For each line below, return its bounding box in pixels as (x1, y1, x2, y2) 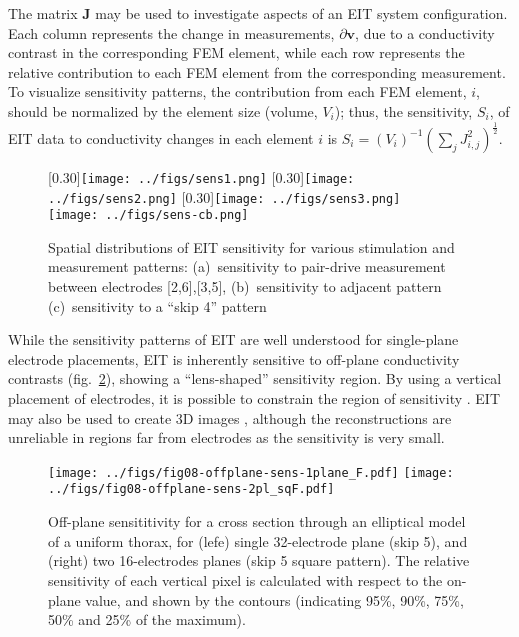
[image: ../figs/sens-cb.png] (48, 208, 249, 223)
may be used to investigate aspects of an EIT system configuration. (95, 3, 508, 23)
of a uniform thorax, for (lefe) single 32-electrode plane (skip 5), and (48, 530, 468, 551)
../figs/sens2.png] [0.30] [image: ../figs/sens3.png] (48, 186, 401, 207)
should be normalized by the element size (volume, (8, 100, 318, 121)
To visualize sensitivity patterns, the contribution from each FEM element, (8, 81, 467, 102)
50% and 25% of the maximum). (48, 609, 246, 630)
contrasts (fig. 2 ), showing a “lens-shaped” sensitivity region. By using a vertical (8, 368, 502, 389)
